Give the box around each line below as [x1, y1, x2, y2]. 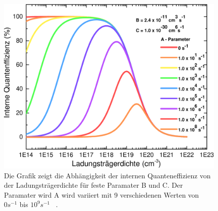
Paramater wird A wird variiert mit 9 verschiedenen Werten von [4, 189, 199, 200]
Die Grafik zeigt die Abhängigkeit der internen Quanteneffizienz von [4, 170, 211, 180]
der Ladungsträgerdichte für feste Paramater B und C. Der [4, 180, 183, 190]
